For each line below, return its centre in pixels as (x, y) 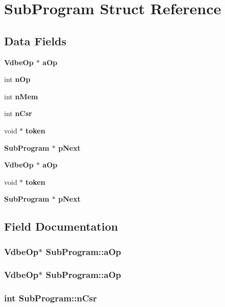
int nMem (21, 96)
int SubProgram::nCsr (51, 298)
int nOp (17, 79)
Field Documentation (61, 226)
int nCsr (18, 113)
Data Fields (35, 40)
